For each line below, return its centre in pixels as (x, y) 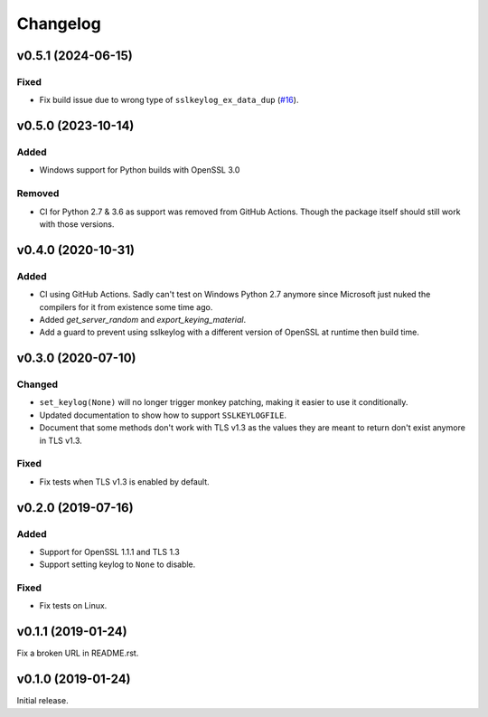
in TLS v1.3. (61, 440)
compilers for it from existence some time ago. (126, 307)
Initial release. (42, 701)
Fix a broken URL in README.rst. (78, 653)
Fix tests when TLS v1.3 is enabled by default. (124, 481)
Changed (38, 384)
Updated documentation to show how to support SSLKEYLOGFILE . (163, 415)
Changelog (59, 24)
